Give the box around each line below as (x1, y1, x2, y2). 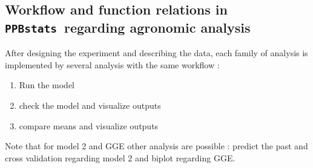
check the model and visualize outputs (19, 99, 161, 111)
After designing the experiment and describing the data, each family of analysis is (5, 47, 308, 59)
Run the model (19, 79, 74, 91)
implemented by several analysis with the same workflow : (5, 58, 220, 71)
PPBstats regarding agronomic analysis (5, 18, 251, 36)
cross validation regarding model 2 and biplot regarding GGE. (5, 151, 236, 164)
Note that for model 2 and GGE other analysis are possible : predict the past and (5, 140, 308, 152)
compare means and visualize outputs (19, 119, 159, 132)
